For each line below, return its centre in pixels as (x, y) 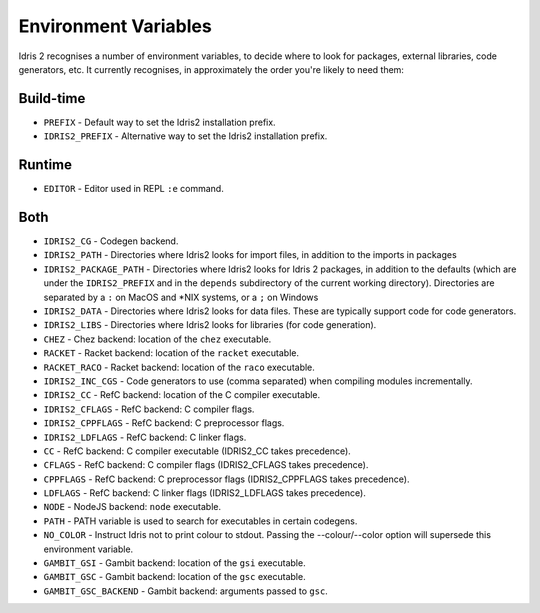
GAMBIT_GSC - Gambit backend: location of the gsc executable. (174, 577)
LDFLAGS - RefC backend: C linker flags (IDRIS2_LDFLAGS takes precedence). (205, 493)
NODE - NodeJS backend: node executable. (132, 507)
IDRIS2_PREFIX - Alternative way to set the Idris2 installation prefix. (185, 136)
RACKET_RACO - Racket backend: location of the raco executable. (179, 367)
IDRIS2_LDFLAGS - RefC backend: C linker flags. (145, 437)
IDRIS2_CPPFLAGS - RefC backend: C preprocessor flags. (164, 423)
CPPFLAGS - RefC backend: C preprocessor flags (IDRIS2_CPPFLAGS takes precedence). (226, 479)
